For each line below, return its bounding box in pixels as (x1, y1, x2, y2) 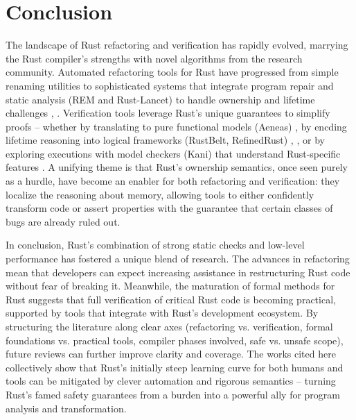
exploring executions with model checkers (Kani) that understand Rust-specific (6, 146, 341, 160)
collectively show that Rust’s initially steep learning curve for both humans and (6, 360, 344, 374)
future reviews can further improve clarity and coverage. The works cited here (6, 346, 336, 361)
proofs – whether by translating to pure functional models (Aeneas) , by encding (6, 119, 347, 133)
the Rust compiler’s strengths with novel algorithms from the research (6, 51, 303, 65)
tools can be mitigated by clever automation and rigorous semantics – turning (6, 373, 336, 388)
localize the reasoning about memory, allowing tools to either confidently (6, 187, 314, 201)
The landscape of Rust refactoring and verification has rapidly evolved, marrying (6, 37, 348, 52)
